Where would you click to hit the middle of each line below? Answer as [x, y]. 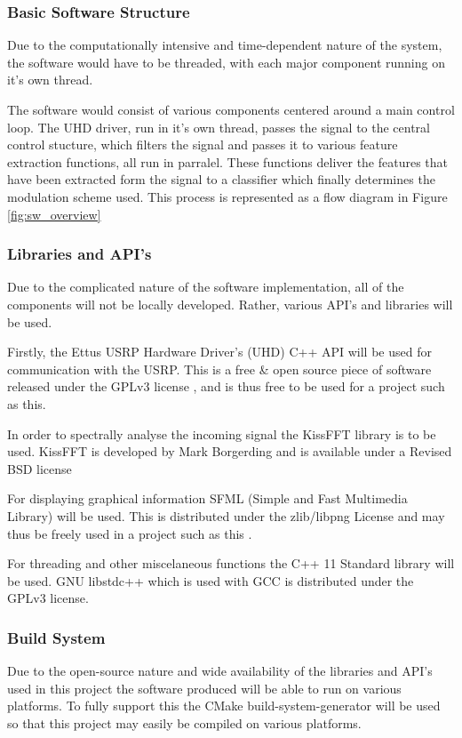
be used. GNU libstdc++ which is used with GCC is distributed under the [211, 580]
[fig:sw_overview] [54, 214]
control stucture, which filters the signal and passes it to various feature [203, 144]
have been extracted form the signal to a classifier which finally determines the [221, 179]
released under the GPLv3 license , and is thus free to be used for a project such [226, 386]
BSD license [40, 468]
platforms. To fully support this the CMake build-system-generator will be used [224, 706]
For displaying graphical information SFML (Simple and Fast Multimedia [207, 498]
